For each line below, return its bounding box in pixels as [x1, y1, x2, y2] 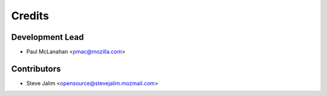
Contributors [11, 63, 61, 74]
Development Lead [11, 32, 84, 42]
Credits [11, 9, 50, 22]
